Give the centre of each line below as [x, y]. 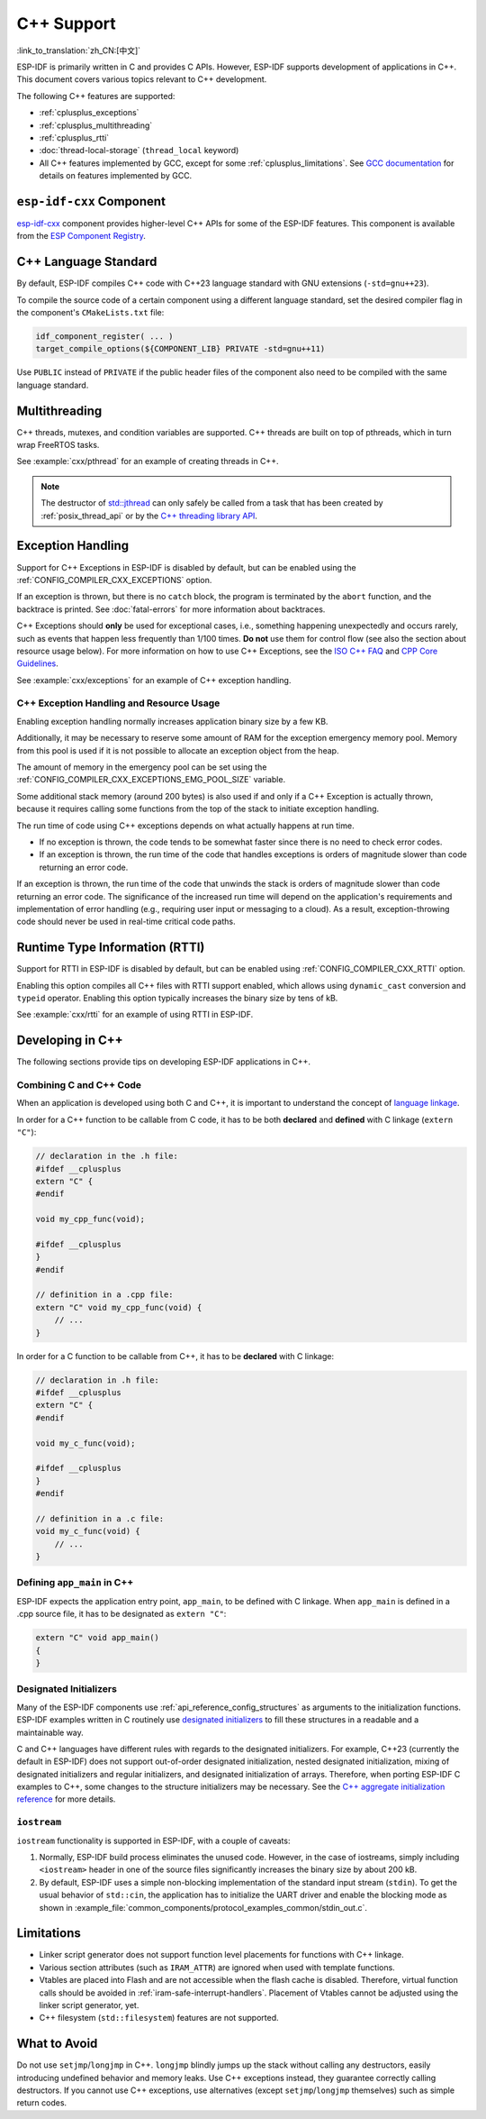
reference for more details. [66, 1799]
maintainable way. [50, 1732]
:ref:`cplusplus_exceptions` [89, 113]
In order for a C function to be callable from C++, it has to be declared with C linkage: [175, 1356]
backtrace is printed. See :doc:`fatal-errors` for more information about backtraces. [171, 609]
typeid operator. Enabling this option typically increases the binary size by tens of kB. [177, 998]
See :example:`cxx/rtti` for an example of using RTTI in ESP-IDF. [135, 1015]
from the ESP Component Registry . [81, 236]
